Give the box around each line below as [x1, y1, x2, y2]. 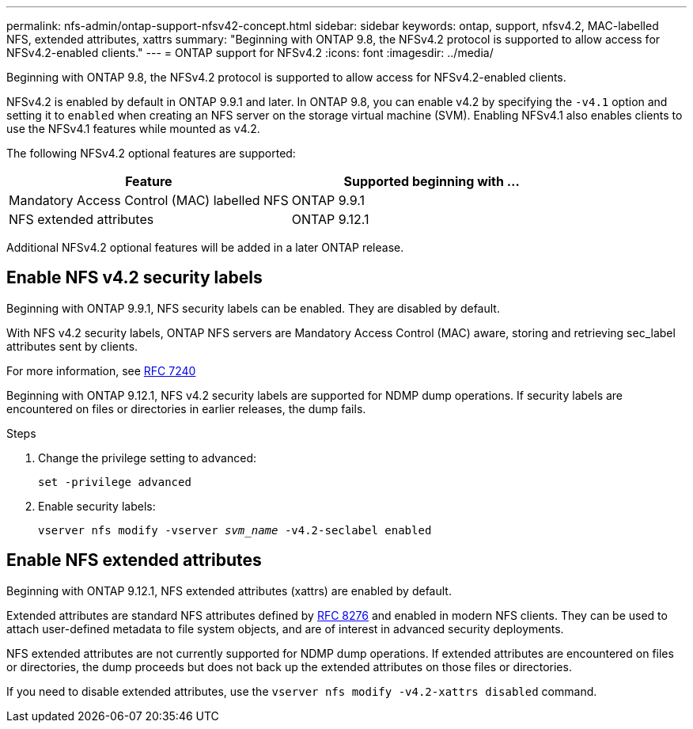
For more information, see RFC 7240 [6, 363, 196, 378]
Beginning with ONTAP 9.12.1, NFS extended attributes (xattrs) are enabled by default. [6, 583, 452, 598]
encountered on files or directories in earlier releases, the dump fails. [6, 401, 366, 416]
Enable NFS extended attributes [6, 550, 262, 571]
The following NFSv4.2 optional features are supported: [6, 146, 296, 160]
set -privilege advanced [38, 475, 191, 488]
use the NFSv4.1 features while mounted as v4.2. [6, 122, 260, 135]
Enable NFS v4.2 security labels [6, 268, 263, 288]
